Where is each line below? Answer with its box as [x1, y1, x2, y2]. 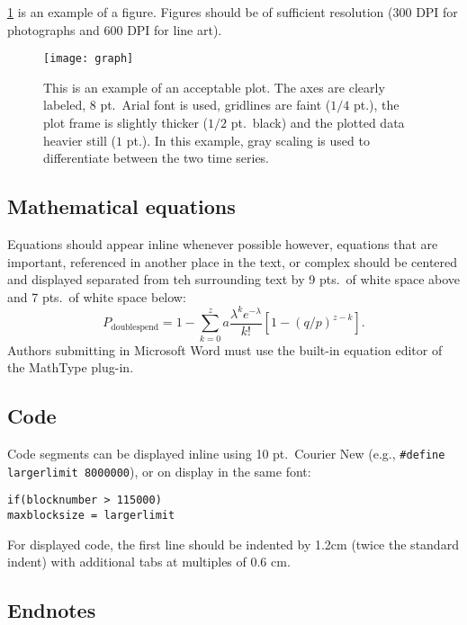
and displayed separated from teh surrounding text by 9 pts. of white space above [7, 270, 461, 289]
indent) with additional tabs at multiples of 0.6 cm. [7, 552, 291, 571]
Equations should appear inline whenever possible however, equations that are [7, 235, 438, 254]
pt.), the [353, 95, 400, 114]
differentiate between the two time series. [43, 148, 270, 167]
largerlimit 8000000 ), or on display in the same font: [7, 461, 311, 480]
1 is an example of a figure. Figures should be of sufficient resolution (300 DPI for [7, 3, 458, 21]
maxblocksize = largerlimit [7, 509, 175, 522]
